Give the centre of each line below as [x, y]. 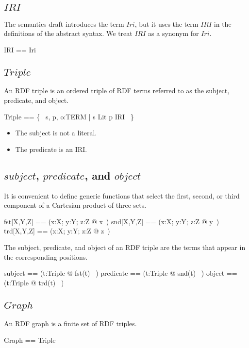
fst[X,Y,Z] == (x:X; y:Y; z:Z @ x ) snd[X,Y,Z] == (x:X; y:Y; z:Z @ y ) [112, 221]
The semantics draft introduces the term [64, 24]
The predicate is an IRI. [51, 149]
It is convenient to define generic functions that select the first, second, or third [122, 195]
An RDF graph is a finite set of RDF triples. [70, 323]
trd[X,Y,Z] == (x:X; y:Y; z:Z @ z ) [57, 231]
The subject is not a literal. [56, 133]
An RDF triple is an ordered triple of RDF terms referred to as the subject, [117, 91]
